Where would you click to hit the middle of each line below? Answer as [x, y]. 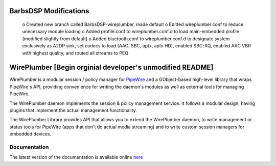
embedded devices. [30, 134]
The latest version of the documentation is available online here [76, 157]
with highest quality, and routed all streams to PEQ [75, 53]
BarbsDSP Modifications [49, 11]
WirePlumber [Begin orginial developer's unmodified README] [111, 67]
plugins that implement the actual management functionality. [73, 110]
